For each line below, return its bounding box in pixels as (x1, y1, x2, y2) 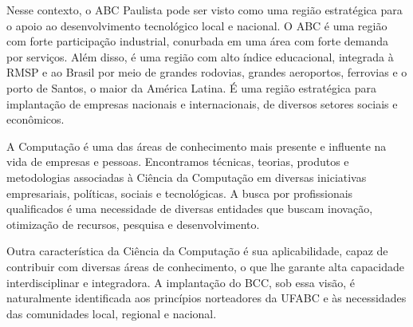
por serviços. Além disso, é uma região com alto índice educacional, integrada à (6, 48, 394, 65)
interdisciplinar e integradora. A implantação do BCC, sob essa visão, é (6, 274, 356, 290)
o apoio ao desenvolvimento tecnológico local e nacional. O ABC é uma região (6, 17, 387, 33)
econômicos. (6, 111, 65, 128)
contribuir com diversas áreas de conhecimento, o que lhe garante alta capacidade (6, 258, 404, 274)
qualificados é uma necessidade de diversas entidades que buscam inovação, (6, 200, 373, 217)
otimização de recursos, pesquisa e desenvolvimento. (6, 215, 260, 232)
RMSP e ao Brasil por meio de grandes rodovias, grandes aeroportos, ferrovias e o (6, 64, 407, 81)
